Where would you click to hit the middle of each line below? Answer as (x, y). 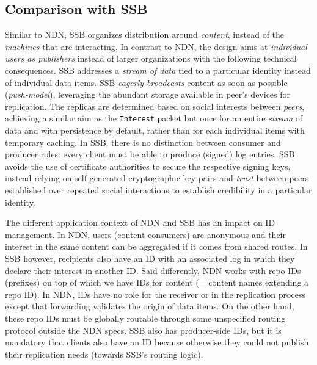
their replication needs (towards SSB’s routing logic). (104, 354)
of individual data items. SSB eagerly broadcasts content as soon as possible (146, 82)
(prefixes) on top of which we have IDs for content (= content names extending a (157, 282)
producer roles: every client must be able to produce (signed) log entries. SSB (150, 154)
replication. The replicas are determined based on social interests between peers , (155, 106)
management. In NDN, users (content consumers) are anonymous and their (145, 234)
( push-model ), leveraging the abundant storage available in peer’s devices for (148, 94)
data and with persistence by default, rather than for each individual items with (155, 130)
